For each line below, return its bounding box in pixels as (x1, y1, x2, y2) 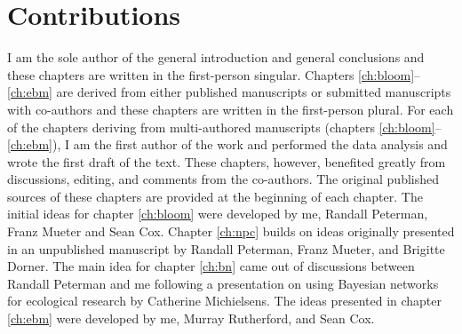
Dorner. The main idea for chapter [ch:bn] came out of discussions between (7, 257, 415, 275)
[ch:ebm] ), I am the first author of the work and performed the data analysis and (7, 135, 448, 154)
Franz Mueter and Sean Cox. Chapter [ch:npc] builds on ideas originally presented (7, 222, 455, 241)
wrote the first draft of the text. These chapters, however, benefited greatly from (7, 152, 446, 171)
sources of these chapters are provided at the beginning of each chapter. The (7, 187, 423, 205)
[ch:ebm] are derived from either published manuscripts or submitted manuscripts (7, 83, 451, 101)
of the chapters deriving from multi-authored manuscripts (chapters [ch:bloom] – (7, 117, 442, 136)
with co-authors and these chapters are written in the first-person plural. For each (7, 99, 454, 118)
